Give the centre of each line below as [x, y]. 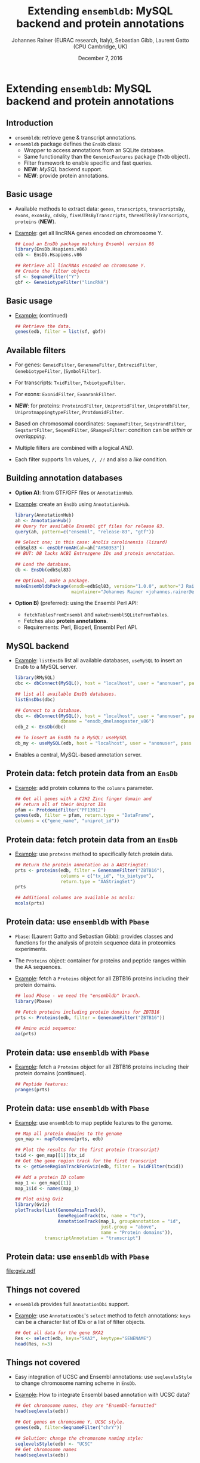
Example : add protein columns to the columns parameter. [84, 788]
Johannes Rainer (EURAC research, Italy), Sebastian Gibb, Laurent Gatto [100, 40]
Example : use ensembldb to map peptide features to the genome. [94, 1122]
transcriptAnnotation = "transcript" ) [93, 1238]
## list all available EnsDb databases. [66, 694]
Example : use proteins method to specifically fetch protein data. [94, 854]
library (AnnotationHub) [44, 515]
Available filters [36, 350]
